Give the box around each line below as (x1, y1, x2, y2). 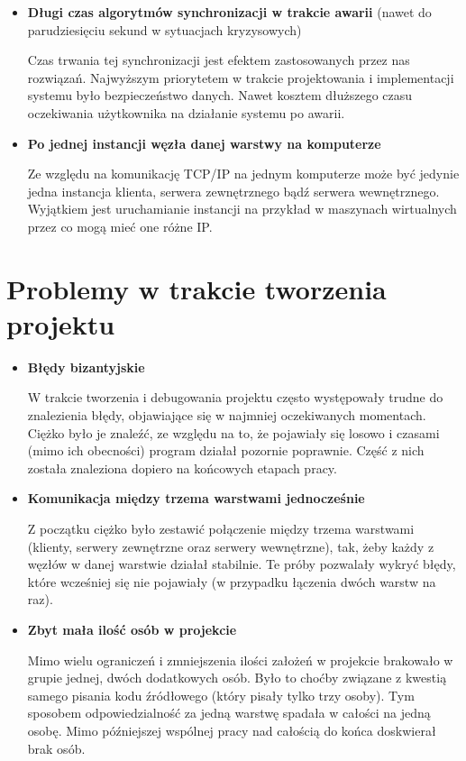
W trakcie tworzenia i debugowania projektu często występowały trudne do (27, 388, 443, 407)
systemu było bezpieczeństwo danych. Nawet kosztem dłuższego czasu (27, 86, 413, 105)
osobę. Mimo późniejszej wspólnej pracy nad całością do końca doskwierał (27, 720, 436, 739)
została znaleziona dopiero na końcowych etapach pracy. (27, 458, 337, 477)
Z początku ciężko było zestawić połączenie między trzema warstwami (27, 519, 415, 537)
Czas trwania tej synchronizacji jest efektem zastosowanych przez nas (27, 50, 410, 69)
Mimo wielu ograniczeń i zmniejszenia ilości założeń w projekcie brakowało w (27, 650, 453, 669)
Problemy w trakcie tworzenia (6, 270, 387, 307)
